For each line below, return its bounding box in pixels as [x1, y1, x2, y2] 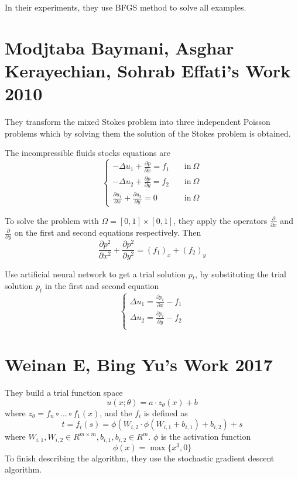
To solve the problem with [5, 214, 99, 226]
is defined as [143, 406, 188, 419]
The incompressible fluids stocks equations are [5, 147, 170, 159]
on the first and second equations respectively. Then [14, 226, 201, 239]
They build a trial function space [5, 386, 123, 398]
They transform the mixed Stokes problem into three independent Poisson [5, 115, 270, 128]
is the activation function [160, 430, 251, 443]
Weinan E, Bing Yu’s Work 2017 [5, 352, 273, 376]
